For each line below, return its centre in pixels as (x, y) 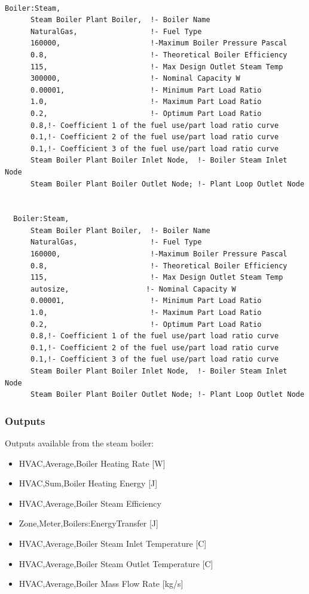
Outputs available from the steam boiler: (79, 443)
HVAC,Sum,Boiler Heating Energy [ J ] (88, 483)
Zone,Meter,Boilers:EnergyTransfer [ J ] (88, 523)
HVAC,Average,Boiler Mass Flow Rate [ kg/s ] (101, 584)
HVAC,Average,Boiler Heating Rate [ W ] (92, 463)
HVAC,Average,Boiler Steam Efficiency (90, 503)
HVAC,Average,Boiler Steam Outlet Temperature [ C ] (116, 563)
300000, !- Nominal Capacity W (135, 79)
